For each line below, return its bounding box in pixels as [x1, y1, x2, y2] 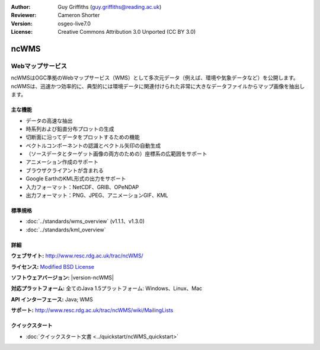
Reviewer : [11, 12, 37, 19]
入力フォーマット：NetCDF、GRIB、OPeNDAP [25, 183, 139, 190]
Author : [11, 4, 31, 10]
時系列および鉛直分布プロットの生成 [25, 125, 114, 132]
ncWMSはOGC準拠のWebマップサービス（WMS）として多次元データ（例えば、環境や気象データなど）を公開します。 [11, 74, 299, 81]
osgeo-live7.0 [57, 20, 91, 27]
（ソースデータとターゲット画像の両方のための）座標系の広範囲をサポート [25, 150, 207, 157]
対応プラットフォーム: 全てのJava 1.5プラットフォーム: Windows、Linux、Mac [11, 285, 203, 292]
